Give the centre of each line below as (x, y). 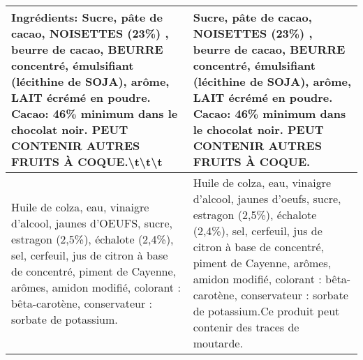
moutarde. (218, 343)
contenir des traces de (246, 327)
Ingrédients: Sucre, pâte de (87, 17)
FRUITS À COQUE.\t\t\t (87, 162)
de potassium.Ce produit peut (266, 311)
